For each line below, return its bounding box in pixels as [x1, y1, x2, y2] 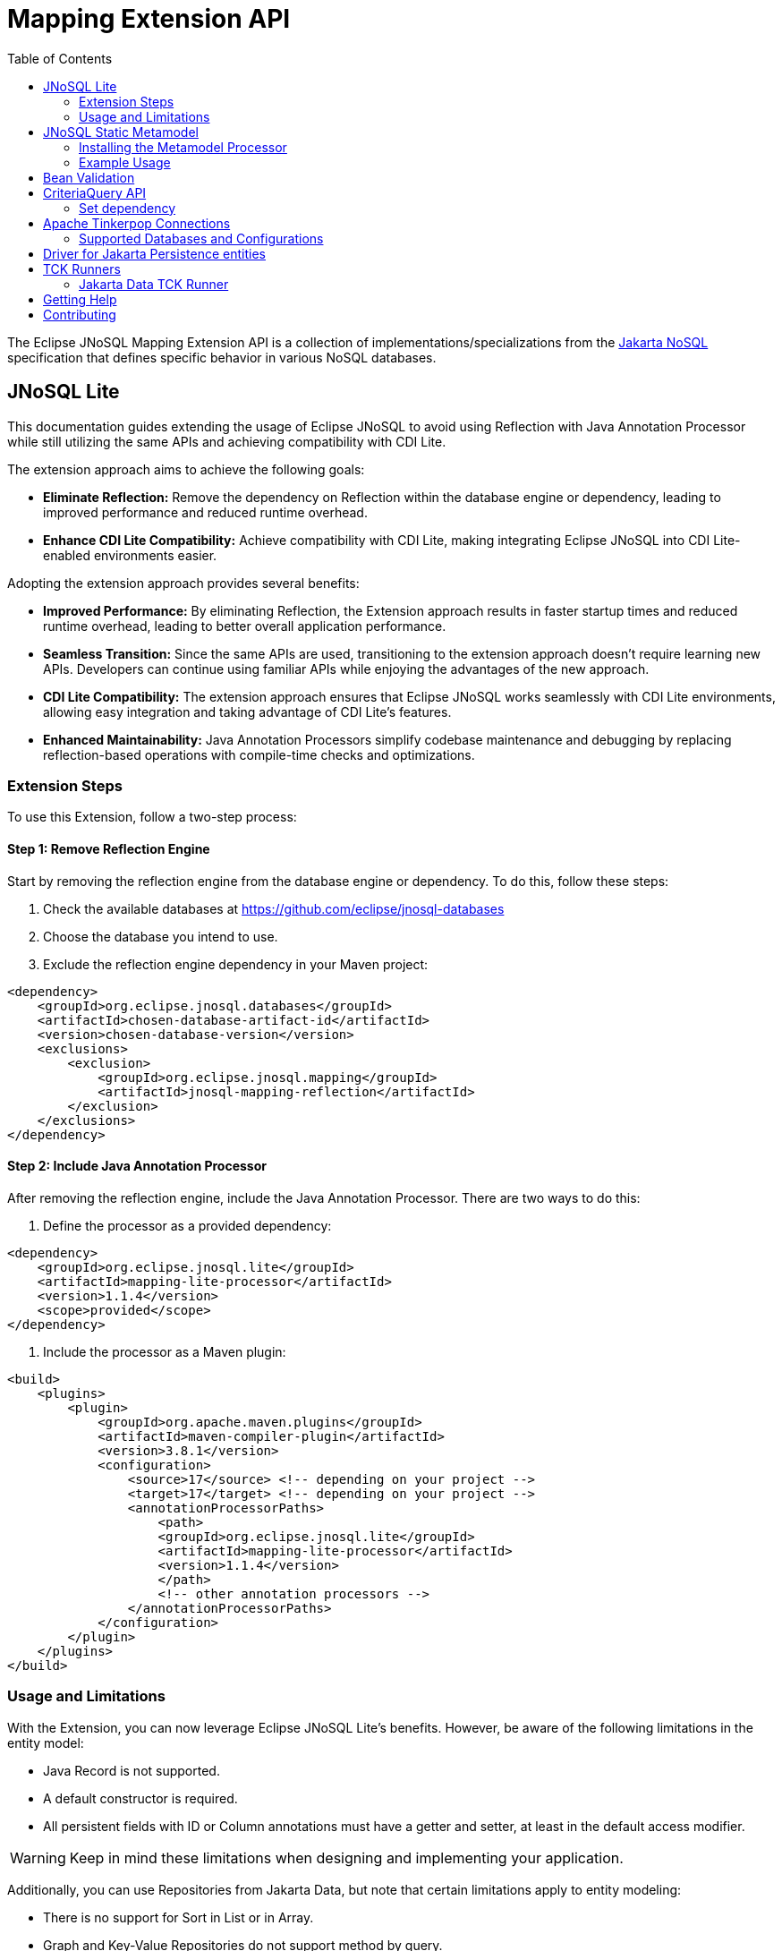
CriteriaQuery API [43, 184, 147, 200]
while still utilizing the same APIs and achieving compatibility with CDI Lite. [7, 433, 446, 449]
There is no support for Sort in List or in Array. [43, 1909, 314, 1925]
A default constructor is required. [43, 1790, 238, 1806]
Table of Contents [7, 50, 113, 66]
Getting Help [43, 291, 117, 307]
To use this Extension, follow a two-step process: [7, 809, 297, 825]
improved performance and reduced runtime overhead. [43, 504, 368, 520]
